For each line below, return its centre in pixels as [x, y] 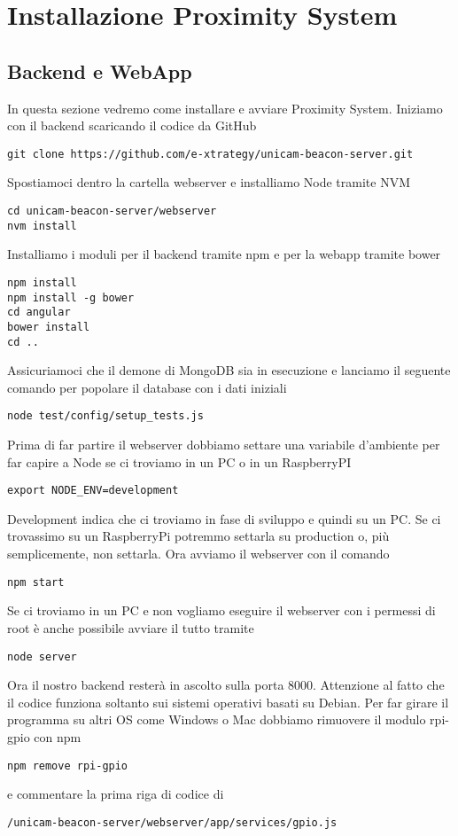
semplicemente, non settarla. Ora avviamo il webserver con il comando [198, 554]
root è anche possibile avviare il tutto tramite [131, 627]
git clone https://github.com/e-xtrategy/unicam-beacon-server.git [210, 154]
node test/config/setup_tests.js [105, 416]
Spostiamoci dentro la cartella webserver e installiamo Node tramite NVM [209, 182]
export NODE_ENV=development [93, 491]
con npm [58, 736]
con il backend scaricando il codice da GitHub [132, 125]
